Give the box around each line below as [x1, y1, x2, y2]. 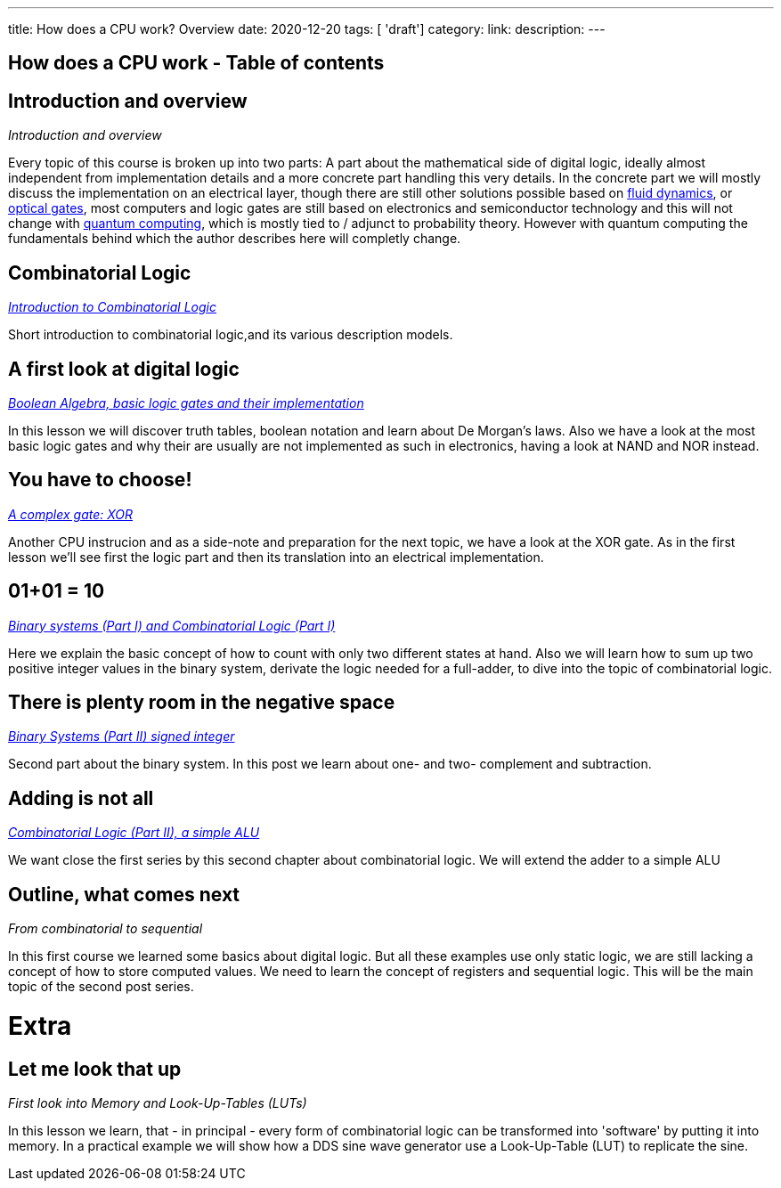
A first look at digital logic [8, 357, 240, 380]
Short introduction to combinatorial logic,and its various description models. [8, 327, 453, 343]
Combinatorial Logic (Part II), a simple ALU [8, 825, 260, 841]
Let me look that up [8, 1057, 182, 1080]
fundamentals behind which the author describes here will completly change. [8, 231, 461, 247]
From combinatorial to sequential [8, 921, 203, 937]
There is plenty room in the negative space [8, 691, 395, 714]
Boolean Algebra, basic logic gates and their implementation [8, 395, 364, 411]
